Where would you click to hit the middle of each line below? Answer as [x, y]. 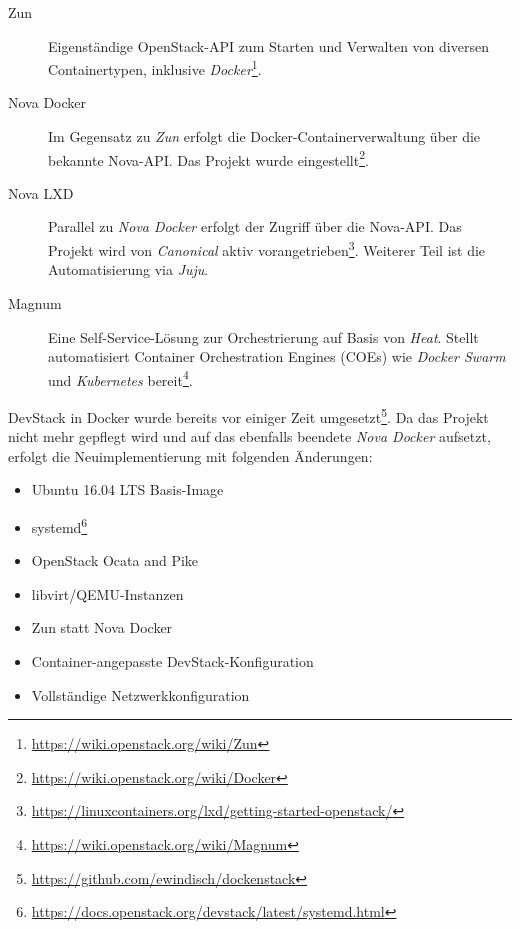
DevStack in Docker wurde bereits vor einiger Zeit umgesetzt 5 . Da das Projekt [248, 415]
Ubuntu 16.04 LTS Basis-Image [127, 489]
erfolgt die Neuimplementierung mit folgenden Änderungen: [190, 455]
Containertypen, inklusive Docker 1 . [155, 67]
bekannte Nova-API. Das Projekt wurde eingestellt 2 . [208, 158]
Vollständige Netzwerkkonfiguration [140, 694]
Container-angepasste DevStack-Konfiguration [172, 661]
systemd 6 [59, 525]
